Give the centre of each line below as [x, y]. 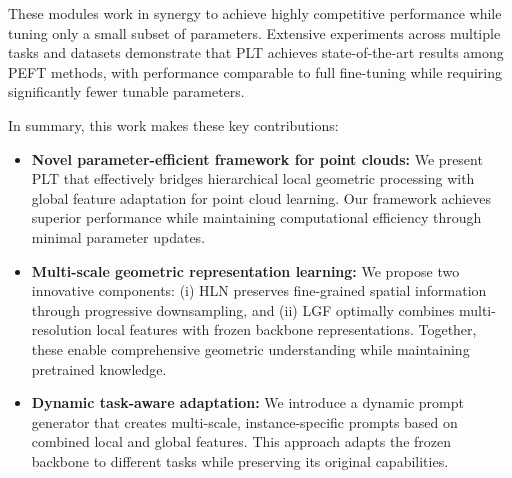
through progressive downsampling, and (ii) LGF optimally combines [243, 309]
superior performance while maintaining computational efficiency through [256, 217]
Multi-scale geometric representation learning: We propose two [245, 270]
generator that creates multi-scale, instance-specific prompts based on [244, 421]
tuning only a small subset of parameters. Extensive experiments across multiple [254, 32]
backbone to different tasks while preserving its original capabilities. [240, 460]
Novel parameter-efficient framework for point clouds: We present [257, 158]
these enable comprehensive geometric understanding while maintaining [250, 348]
